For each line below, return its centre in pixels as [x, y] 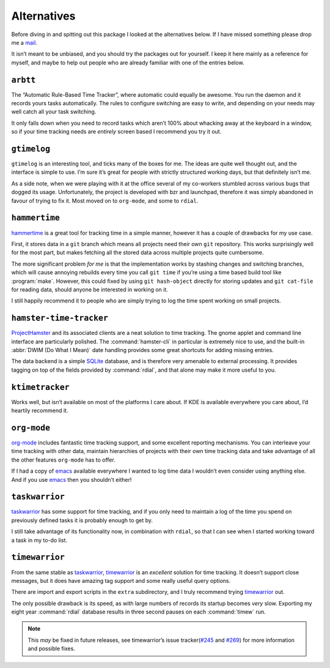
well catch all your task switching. [54, 112]
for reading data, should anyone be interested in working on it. [90, 289]
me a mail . [24, 42]
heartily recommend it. [40, 411]
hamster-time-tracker [60, 318]
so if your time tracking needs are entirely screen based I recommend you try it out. [116, 132]
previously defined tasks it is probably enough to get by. [82, 520]
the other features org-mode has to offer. [63, 460]
